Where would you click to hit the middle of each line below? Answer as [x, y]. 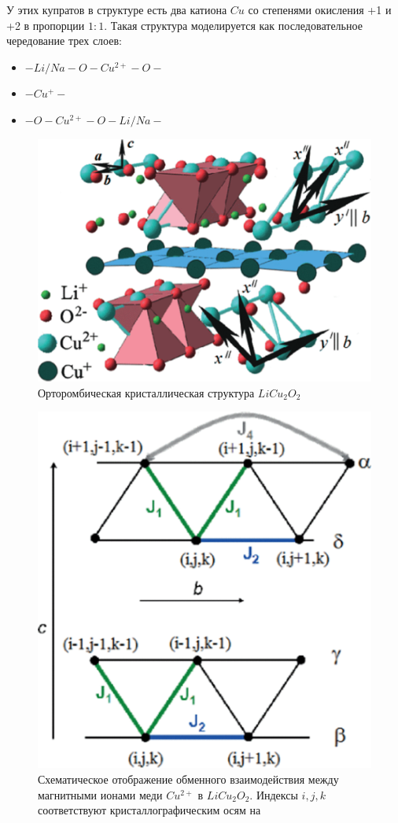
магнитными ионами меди [100, 794]
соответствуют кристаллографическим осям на [149, 810]
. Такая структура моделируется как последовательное [233, 25]
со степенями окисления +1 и [320, 9]
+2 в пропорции [46, 25]
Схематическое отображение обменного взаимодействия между [188, 779]
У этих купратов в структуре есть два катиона [117, 9]
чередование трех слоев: [64, 41]
